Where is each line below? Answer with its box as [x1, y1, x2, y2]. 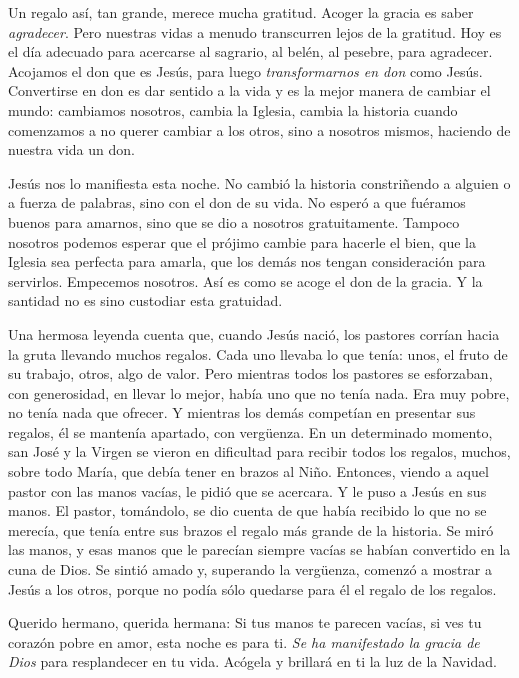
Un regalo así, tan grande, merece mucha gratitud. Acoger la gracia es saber [8, 2, 474, 22]
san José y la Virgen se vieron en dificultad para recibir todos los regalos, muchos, [8, 441, 511, 462]
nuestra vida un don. [8, 139, 135, 160]
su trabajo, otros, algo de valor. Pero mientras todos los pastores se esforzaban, [8, 363, 493, 384]
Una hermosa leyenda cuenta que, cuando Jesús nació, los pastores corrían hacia [8, 323, 500, 344]
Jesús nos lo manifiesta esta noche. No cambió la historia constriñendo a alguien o [8, 172, 511, 193]
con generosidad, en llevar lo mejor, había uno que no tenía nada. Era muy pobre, [8, 382, 510, 403]
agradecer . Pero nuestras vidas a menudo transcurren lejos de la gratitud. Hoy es [8, 21, 502, 42]
